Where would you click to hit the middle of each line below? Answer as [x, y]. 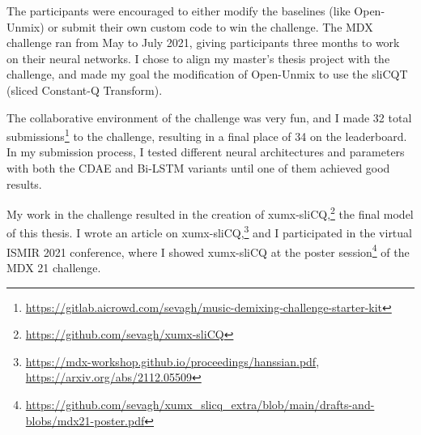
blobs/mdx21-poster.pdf [85, 420]
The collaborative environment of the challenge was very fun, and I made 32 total [209, 117]
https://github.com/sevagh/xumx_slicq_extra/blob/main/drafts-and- [200, 404]
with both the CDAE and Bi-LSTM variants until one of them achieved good [198, 168]
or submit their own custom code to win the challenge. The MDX [210, 26]
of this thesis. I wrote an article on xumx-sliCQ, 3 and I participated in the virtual [209, 232]
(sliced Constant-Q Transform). [85, 90]
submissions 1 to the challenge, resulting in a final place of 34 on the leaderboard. [207, 135]
